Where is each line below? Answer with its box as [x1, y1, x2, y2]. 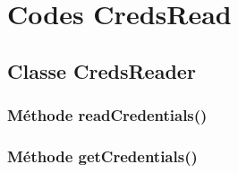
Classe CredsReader [7, 56, 196, 84]
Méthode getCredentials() [7, 144, 198, 167]
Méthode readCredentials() [7, 104, 208, 126]
